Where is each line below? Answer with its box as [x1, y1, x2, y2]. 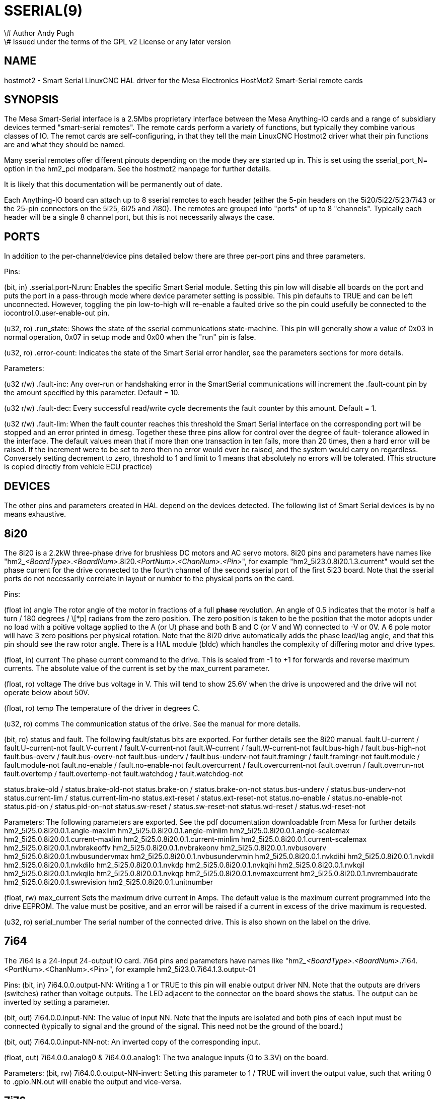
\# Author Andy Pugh [4, 28, 74, 37]
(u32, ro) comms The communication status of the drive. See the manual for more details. [4, 719, 301, 728]
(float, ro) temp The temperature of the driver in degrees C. [4, 703, 200, 712]
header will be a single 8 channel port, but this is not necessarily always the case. [4, 213, 275, 222]
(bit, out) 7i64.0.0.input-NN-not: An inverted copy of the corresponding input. [4, 1037, 261, 1046]
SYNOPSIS [4, 93, 59, 106]
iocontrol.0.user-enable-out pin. [4, 309, 110, 318]
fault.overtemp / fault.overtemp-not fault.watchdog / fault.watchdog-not [4, 769, 244, 778]
